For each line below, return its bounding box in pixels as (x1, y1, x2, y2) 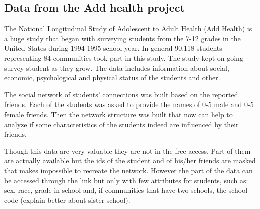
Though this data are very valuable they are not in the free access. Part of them (4, 145, 251, 156)
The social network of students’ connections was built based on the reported (4, 89, 238, 99)
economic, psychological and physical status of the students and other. (4, 72, 220, 83)
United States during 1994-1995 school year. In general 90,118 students (4, 43, 222, 53)
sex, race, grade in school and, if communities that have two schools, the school (4, 185, 248, 195)
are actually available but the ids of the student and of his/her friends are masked (4, 155, 256, 166)
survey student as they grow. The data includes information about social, (4, 62, 229, 73)
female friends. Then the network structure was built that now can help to (4, 109, 233, 119)
